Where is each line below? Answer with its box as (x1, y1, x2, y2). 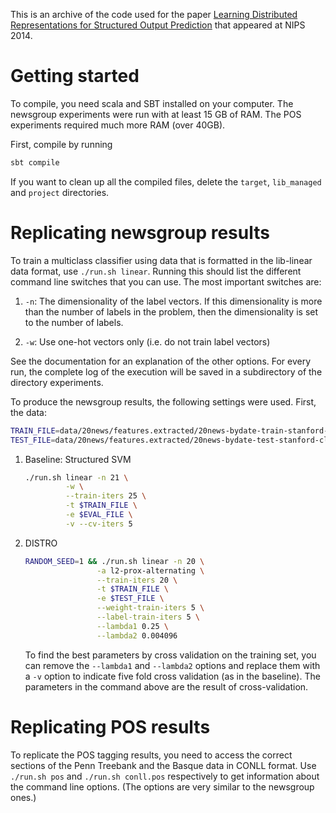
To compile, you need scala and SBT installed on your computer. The (10, 97, 294, 109)
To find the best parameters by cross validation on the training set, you (24, 649, 317, 661)
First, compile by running (10, 138, 113, 150)
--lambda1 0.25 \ (96, 621, 169, 631)
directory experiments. (10, 376, 104, 388)
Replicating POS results (10, 715, 211, 738)
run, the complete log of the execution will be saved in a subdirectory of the (10, 365, 323, 378)
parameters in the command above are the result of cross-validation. (24, 680, 309, 693)
